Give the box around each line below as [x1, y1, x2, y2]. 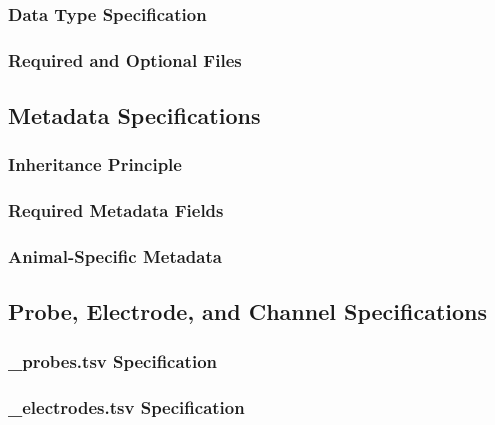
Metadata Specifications [8, 100, 261, 131]
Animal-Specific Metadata [8, 244, 222, 269]
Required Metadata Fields [8, 198, 224, 223]
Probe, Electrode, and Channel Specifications [8, 296, 488, 327]
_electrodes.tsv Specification [8, 394, 245, 419]
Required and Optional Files [8, 47, 242, 72]
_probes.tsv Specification [8, 348, 217, 373]
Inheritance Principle [8, 152, 182, 177]
